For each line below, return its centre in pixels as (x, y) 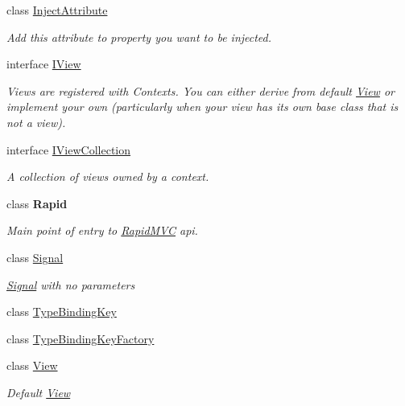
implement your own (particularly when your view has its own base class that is (202, 107)
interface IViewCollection (69, 149)
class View (32, 365)
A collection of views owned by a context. (108, 176)
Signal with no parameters (71, 284)
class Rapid (37, 203)
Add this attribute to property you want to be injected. (139, 37)
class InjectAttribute (57, 10)
